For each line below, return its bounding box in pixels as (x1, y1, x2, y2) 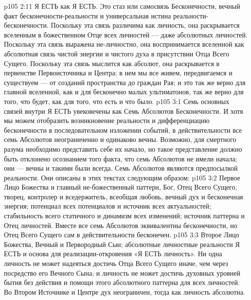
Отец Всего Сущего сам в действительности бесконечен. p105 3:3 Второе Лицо (4, 229, 239, 240)
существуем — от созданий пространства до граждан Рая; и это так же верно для (4, 77, 246, 87)
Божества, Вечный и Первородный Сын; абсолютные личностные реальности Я (4, 239, 240, 249)
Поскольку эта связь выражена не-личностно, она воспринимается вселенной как (4, 39, 244, 49)
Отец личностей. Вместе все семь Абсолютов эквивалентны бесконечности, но (4, 220, 237, 230)
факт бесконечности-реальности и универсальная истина (4, 10, 171, 20)
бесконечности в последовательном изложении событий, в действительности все (4, 124, 242, 135)
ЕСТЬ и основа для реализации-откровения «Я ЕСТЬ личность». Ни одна (4, 248, 222, 259)
